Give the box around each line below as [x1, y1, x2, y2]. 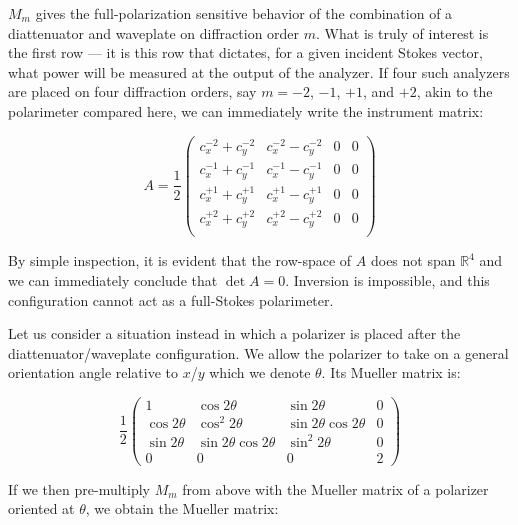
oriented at [8, 498, 75, 519]
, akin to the [416, 81, 493, 102]
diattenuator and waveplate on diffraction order [8, 22, 300, 43]
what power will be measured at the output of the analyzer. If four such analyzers [8, 61, 510, 82]
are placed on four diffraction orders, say [8, 81, 257, 102]
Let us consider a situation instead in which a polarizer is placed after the [8, 323, 461, 344]
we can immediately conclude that [8, 269, 218, 290]
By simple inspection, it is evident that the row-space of [8, 250, 352, 271]
